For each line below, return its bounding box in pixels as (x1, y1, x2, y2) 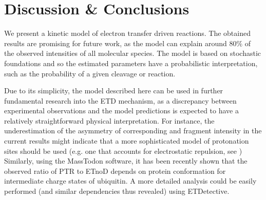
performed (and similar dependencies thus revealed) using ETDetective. (4, 186, 230, 196)
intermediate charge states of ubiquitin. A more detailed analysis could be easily (4, 175, 257, 186)
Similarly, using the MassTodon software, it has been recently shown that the (4, 155, 248, 166)
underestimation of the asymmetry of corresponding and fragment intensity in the (4, 125, 262, 136)
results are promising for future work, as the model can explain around (4, 37, 227, 48)
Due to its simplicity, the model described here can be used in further (4, 85, 223, 96)
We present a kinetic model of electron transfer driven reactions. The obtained (4, 28, 251, 38)
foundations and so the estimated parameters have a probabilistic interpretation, (4, 57, 258, 68)
